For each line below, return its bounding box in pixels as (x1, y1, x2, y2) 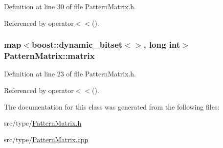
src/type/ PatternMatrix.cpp (4, 134, 89, 144)
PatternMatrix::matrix (4, 50, 95, 62)
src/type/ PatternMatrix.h (4, 118, 82, 128)
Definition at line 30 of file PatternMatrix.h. (4, 1, 136, 11)
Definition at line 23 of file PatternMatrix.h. (4, 69, 136, 79)
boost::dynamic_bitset (31, 38, 123, 51)
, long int (143, 38, 180, 51)
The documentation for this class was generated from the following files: (4, 101, 220, 111)
